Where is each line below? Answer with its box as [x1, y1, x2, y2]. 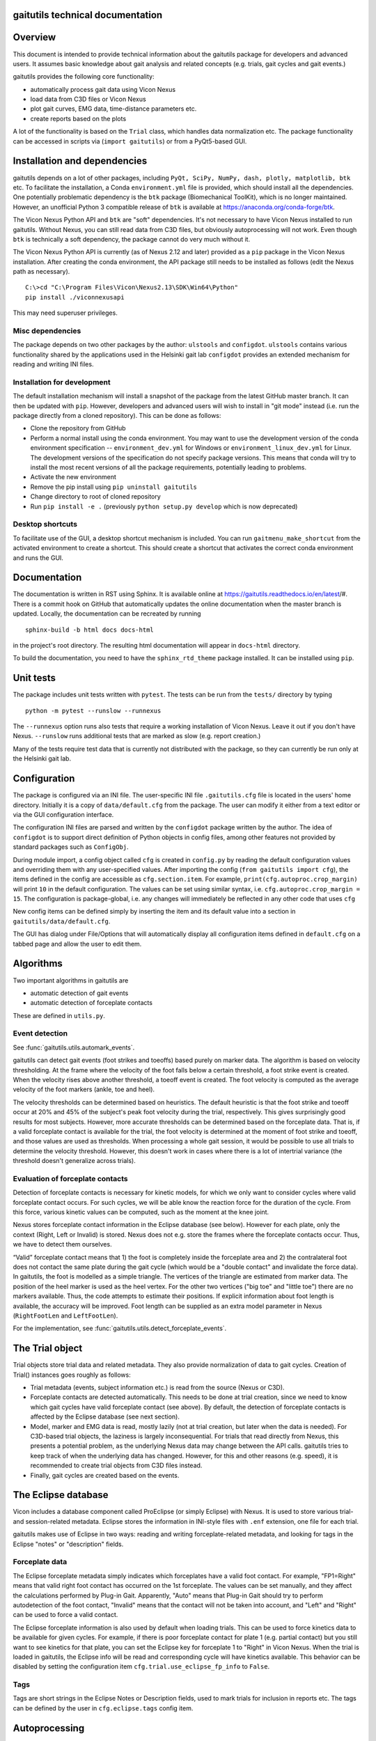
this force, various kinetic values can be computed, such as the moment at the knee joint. [13, 1208, 269, 1217]
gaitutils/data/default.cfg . [13, 916, 111, 926]
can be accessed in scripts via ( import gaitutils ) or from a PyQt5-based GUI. [13, 136, 247, 146]
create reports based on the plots [30, 114, 127, 123]
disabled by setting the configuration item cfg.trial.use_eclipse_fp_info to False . [13, 1662, 270, 1671]
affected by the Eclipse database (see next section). [30, 1412, 180, 1421]
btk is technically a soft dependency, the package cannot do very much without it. [13, 235, 251, 243]
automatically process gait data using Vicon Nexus [30, 85, 176, 93]
